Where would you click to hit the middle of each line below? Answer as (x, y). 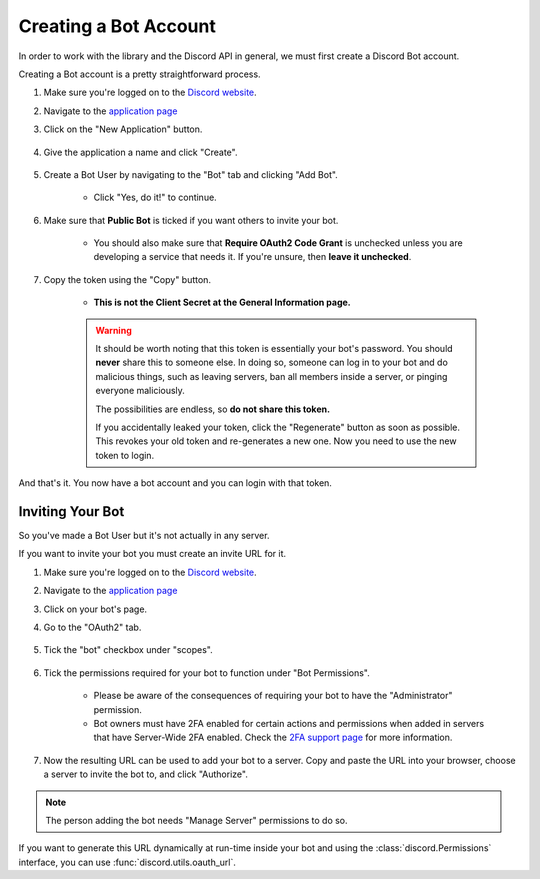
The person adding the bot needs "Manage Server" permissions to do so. (197, 820)
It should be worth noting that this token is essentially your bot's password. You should (274, 349)
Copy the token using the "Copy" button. (127, 279)
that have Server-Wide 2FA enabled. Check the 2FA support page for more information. (273, 737)
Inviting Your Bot (71, 511)
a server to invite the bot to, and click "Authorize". (146, 774)
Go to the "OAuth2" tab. (92, 627)
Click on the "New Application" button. (123, 129)
